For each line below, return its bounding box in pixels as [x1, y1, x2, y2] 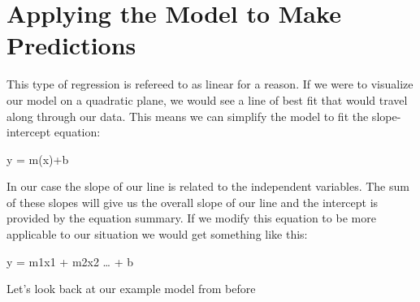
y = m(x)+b [6, 150, 69, 167]
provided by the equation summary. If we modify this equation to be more [6, 209, 376, 226]
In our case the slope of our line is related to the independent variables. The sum [6, 178, 409, 195]
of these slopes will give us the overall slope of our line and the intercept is [6, 193, 379, 210]
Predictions [6, 28, 136, 62]
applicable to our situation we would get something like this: [6, 226, 308, 243]
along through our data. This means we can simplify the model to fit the [6, 107, 369, 124]
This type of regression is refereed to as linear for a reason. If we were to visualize [6, 75, 414, 93]
